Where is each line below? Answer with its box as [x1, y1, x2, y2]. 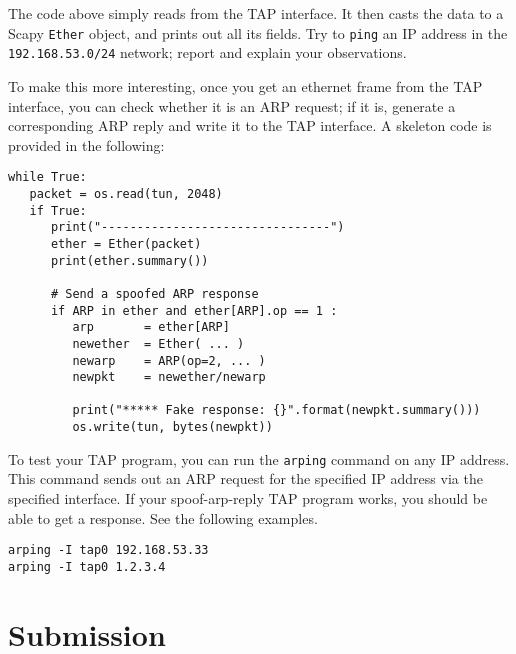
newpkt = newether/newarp [72, 370, 266, 385]
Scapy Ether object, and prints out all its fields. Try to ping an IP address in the [8, 22, 508, 43]
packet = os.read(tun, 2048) [29, 186, 223, 201]
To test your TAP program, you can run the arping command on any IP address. [8, 448, 510, 469]
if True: [29, 203, 87, 218]
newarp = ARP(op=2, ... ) [72, 353, 266, 368]
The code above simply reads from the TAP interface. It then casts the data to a [8, 3, 504, 23]
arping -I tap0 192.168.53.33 [8, 543, 209, 558]
